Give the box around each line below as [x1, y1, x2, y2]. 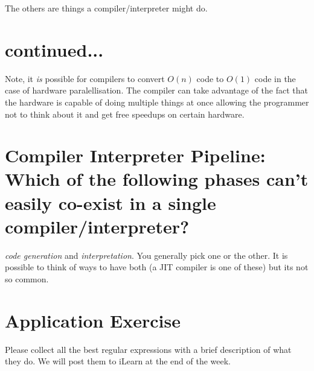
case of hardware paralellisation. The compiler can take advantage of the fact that [5, 84, 308, 97]
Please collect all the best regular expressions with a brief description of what [5, 343, 292, 355]
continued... [5, 37, 104, 62]
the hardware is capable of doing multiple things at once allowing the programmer [5, 95, 309, 108]
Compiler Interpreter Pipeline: [5, 143, 266, 168]
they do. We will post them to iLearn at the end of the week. [5, 355, 231, 367]
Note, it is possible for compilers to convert [5, 72, 165, 84]
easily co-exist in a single [5, 190, 216, 215]
